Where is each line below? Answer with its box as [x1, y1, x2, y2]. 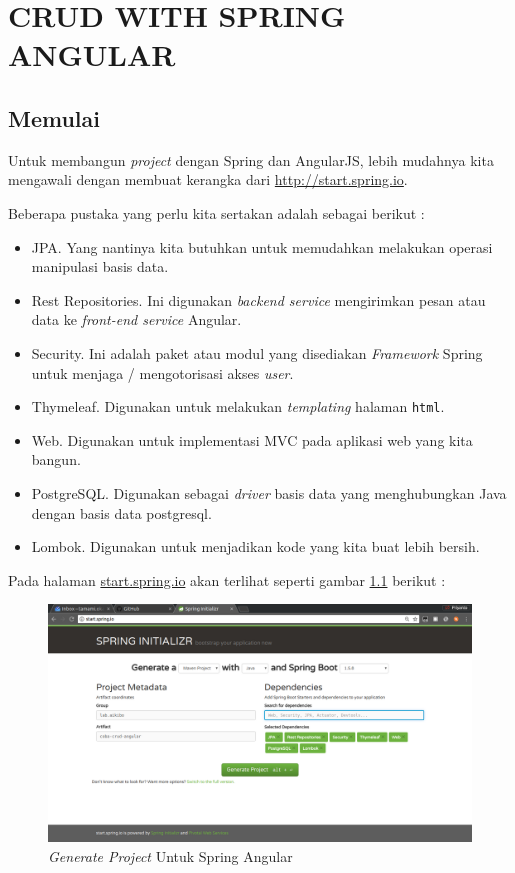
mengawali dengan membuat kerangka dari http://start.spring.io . [8, 169, 408, 190]
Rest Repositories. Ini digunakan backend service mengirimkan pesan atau [31, 289, 486, 310]
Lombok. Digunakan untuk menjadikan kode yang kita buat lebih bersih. [31, 536, 480, 557]
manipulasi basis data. [31, 256, 169, 277]
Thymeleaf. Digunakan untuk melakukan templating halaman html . [31, 396, 445, 417]
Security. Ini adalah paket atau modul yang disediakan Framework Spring [31, 342, 483, 363]
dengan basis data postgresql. [31, 502, 212, 523]
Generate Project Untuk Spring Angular [48, 845, 293, 866]
